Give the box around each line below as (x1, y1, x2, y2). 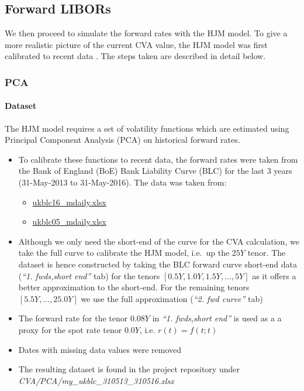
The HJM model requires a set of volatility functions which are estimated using (5, 122, 289, 134)
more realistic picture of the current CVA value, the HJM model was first (5, 38, 268, 50)
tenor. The (247, 246, 286, 259)
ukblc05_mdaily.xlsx (32, 215, 106, 228)
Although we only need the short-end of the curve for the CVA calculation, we (18, 235, 299, 247)
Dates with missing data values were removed (18, 343, 181, 355)
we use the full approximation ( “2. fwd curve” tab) (81, 292, 263, 304)
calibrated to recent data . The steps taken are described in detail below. (5, 50, 266, 62)
